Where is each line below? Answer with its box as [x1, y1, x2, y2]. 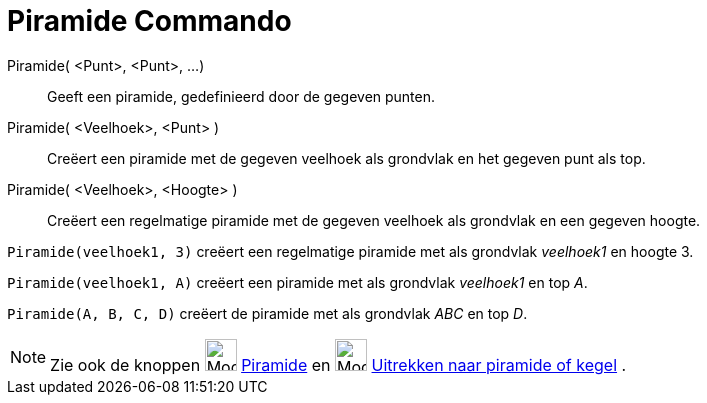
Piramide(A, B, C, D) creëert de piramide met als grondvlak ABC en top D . [7, 304, 528, 322]
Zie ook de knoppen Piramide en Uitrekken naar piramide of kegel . [50, 354, 627, 375]
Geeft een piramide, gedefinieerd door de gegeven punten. [47, 87, 436, 105]
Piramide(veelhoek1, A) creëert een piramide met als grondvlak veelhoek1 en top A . [7, 273, 588, 291]
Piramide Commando [7, 4, 292, 38]
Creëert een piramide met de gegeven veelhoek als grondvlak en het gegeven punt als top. [47, 149, 646, 167]
